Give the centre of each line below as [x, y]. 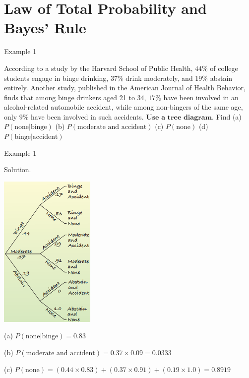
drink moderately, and [159, 78]
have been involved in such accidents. [87, 116]
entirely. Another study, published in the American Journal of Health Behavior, [125, 88]
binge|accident [36, 137]
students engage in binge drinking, [56, 78]
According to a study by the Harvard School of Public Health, [98, 68]
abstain [221, 78]
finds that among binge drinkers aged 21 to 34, [75, 97]
